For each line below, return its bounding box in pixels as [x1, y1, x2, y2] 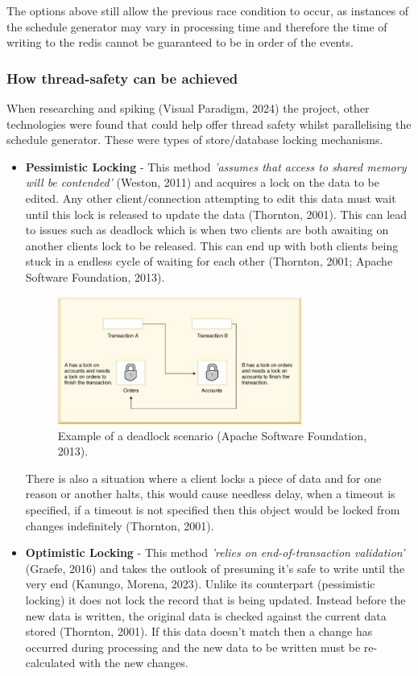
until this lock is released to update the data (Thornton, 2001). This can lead [25, 205, 408, 222]
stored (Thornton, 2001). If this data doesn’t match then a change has [25, 623, 373, 640]
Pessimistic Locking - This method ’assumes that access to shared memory [25, 158, 407, 175]
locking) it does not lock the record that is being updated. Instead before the [25, 591, 406, 608]
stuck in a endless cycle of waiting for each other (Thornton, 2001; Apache [25, 253, 393, 270]
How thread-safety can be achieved [6, 68, 238, 88]
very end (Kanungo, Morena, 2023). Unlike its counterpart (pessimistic [25, 575, 375, 592]
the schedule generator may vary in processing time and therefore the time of [6, 18, 387, 35]
